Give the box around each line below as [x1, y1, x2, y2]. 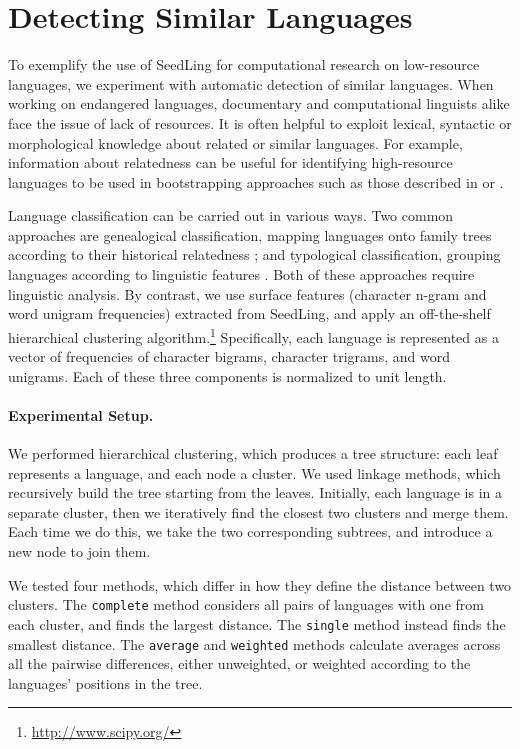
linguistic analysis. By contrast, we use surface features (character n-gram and [8, 283, 487, 304]
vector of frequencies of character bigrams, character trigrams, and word [8, 346, 450, 367]
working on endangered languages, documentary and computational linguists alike [8, 93, 510, 114]
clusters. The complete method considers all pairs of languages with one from [8, 594, 484, 615]
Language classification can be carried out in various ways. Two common [8, 205, 454, 226]
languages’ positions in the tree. [8, 672, 203, 693]
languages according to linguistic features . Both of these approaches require [8, 264, 475, 285]
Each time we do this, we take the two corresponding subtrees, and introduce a [8, 521, 493, 542]
